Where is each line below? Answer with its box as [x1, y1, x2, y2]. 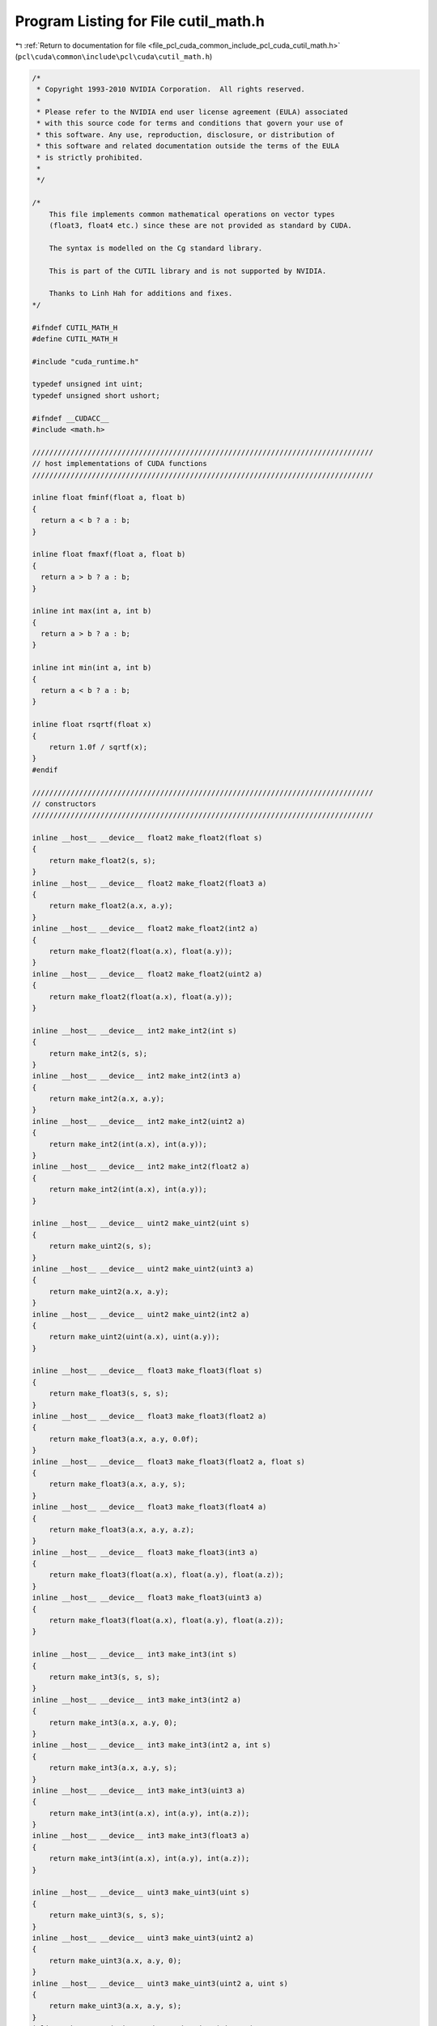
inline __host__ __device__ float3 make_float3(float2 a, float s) [32, 1457, 306, 1466]
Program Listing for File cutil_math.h [15, 12, 265, 30]
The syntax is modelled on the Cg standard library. [49, 243, 263, 253]
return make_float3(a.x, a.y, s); [49, 1480, 186, 1489]
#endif [32, 765, 58, 774]
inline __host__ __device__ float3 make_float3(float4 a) [32, 1502, 267, 1511]
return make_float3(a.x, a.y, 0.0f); [49, 1434, 199, 1443]
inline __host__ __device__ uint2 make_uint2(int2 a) [32, 1310, 250, 1319]
